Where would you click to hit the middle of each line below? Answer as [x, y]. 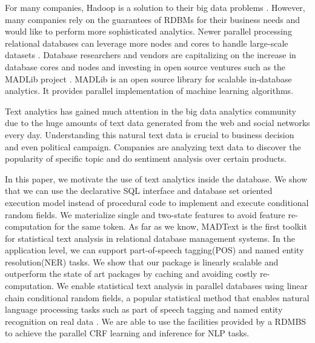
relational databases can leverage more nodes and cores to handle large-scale [147, 43]
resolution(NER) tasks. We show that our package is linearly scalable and [142, 261]
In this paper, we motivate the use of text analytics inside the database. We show [156, 178]
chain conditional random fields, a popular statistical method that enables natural [157, 297]
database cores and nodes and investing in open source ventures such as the [145, 66]
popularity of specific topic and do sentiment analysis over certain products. [146, 158]
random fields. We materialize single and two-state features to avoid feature [145, 214]
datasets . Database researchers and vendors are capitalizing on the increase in [151, 55]
